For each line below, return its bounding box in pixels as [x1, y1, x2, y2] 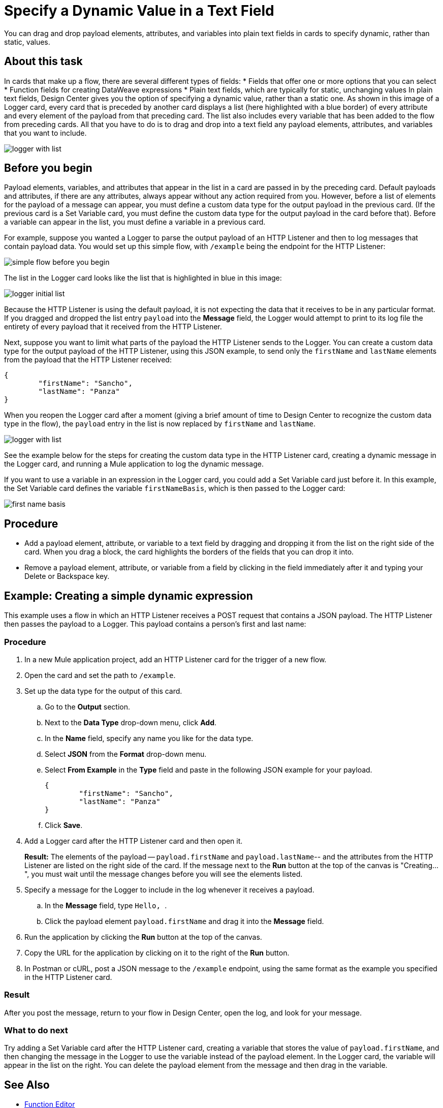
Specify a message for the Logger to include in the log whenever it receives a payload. [24, 885, 314, 894]
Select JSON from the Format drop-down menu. [45, 749, 207, 758]
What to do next [4, 1025, 68, 1035]
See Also [4, 1078, 50, 1091]
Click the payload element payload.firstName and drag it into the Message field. [45, 916, 324, 926]
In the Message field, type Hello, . [45, 901, 167, 910]
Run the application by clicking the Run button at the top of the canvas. [24, 932, 262, 941]
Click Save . [45, 820, 83, 829]
